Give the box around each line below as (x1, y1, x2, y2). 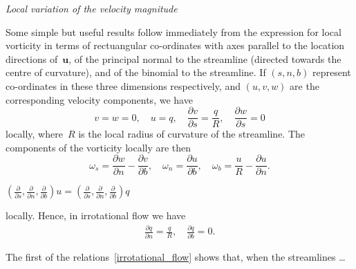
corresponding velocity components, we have (6, 92, 193, 106)
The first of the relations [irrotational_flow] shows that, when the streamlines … (6, 249, 346, 263)
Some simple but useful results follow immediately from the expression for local (6, 24, 341, 39)
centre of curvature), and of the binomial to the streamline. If (6, 65, 266, 80)
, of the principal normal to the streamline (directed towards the (68, 51, 341, 66)
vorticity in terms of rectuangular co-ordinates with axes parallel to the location (6, 38, 345, 53)
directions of (6, 51, 58, 66)
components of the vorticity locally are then (6, 140, 191, 154)
